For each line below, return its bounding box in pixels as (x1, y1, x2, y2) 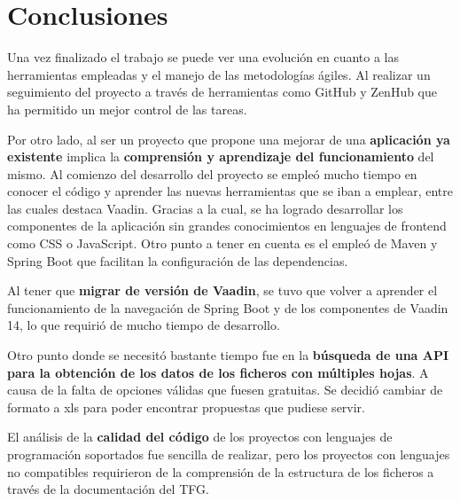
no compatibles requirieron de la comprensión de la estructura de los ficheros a (7, 462, 434, 481)
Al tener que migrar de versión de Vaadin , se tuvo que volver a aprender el (7, 281, 438, 300)
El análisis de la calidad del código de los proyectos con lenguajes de (7, 427, 393, 446)
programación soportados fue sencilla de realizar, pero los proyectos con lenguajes (7, 445, 450, 463)
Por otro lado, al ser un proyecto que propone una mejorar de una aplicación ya (7, 129, 450, 148)
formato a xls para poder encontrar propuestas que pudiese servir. (7, 397, 365, 416)
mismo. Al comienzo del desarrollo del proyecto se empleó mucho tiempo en (7, 164, 417, 183)
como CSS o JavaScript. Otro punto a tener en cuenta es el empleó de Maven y (7, 234, 438, 253)
